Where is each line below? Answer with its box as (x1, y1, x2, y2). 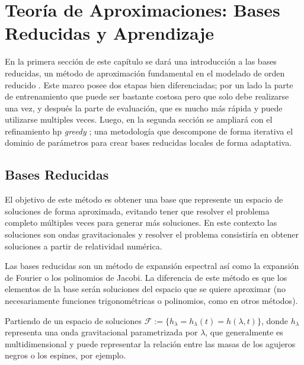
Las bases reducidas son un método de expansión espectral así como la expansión (5, 260, 299, 272)
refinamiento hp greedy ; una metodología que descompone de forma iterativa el (5, 124, 293, 137)
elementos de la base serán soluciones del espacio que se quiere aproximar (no (5, 283, 286, 295)
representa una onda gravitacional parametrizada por (5, 326, 198, 338)
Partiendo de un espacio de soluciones (5, 314, 142, 326)
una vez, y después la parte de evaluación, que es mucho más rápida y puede (5, 101, 283, 114)
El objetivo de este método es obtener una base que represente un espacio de (5, 193, 283, 206)
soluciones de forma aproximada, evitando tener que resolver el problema (5, 204, 270, 217)
